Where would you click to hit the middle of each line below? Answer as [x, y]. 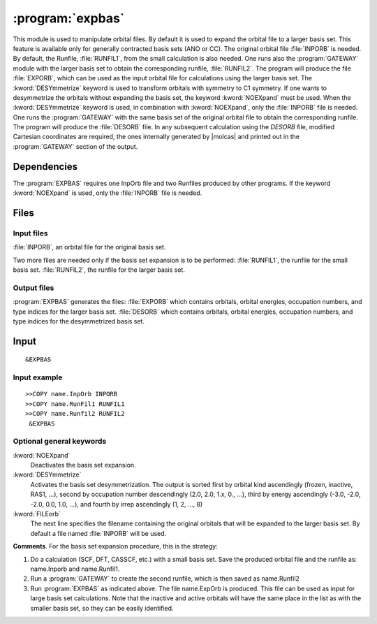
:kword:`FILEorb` [37, 514]
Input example [38, 377]
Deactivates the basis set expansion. [83, 465]
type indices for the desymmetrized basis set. [79, 321]
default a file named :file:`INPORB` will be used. [98, 533]
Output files [34, 288]
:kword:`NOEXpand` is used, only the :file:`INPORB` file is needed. [108, 193]
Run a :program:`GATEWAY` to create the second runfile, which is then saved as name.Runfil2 [165, 579]
